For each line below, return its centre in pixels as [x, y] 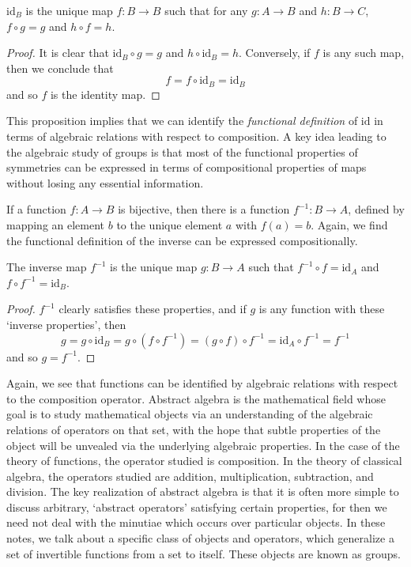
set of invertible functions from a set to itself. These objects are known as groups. [204, 553]
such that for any [206, 10]
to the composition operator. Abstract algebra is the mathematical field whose [196, 398]
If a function [36, 209]
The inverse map [47, 267]
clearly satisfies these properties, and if [153, 309]
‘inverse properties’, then [66, 324]
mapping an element [56, 224]
